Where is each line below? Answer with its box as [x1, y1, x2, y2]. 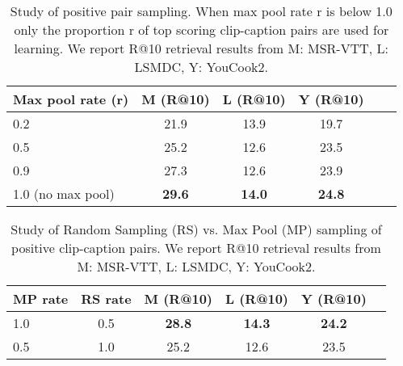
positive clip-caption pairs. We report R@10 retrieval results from [11, 238, 381, 257]
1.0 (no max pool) [13, 184, 115, 203]
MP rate [13, 289, 69, 308]
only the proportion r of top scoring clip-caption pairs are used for [14, 20, 389, 39]
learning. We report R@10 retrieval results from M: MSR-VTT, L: [14, 39, 388, 57]
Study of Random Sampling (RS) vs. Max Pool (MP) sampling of [10, 220, 382, 238]
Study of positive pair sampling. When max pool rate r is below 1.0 [10, 2, 393, 20]
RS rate [81, 289, 132, 308]
